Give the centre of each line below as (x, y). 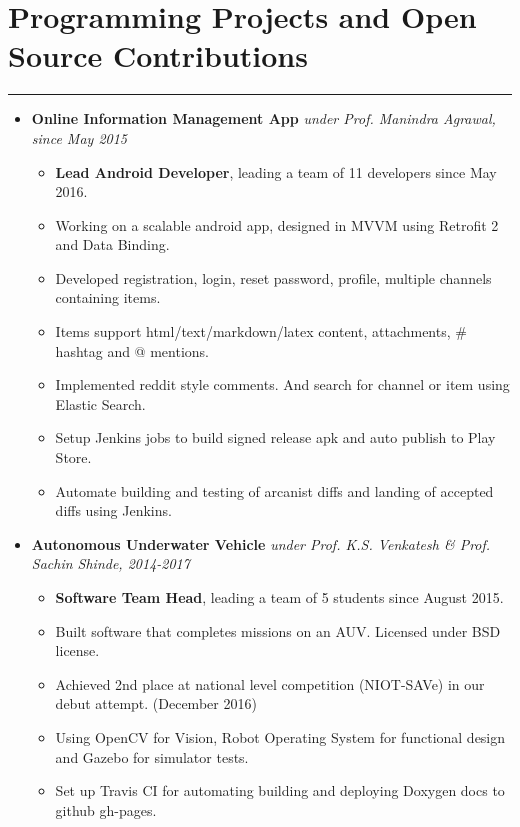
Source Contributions (158, 55)
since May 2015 (79, 137)
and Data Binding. (112, 244)
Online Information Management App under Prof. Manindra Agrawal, (263, 118)
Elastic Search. (100, 403)
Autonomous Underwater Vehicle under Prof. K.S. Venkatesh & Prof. (261, 543)
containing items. (108, 297)
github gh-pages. (106, 809)
